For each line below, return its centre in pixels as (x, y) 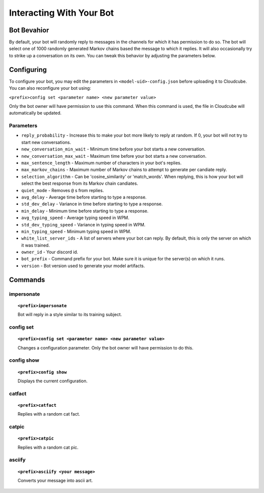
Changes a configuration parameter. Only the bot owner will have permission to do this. (106, 347)
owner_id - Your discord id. (50, 252)
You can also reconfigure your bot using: (50, 88)
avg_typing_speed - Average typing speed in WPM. (75, 218)
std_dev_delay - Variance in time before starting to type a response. (92, 204)
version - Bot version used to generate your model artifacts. (83, 266)
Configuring (28, 69)
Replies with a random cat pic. (48, 447)
